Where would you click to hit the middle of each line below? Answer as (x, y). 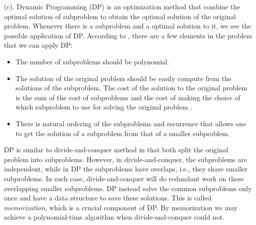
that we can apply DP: (38, 45)
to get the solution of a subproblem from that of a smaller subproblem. (123, 133)
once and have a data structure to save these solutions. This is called (108, 198)
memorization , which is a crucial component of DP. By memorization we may (121, 207)
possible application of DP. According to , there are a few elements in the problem (128, 35)
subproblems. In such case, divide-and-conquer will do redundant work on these (124, 178)
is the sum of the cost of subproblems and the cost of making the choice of (128, 97)
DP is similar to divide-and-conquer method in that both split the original (116, 150)
